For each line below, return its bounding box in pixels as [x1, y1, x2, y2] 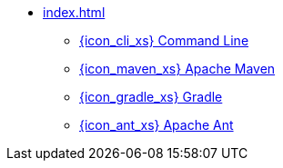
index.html [43, 5, 106, 20]
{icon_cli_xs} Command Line [79, 33, 249, 48]
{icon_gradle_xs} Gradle [79, 89, 223, 104]
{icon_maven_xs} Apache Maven [79, 61, 276, 76]
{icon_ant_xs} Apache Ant [79, 117, 234, 133]
